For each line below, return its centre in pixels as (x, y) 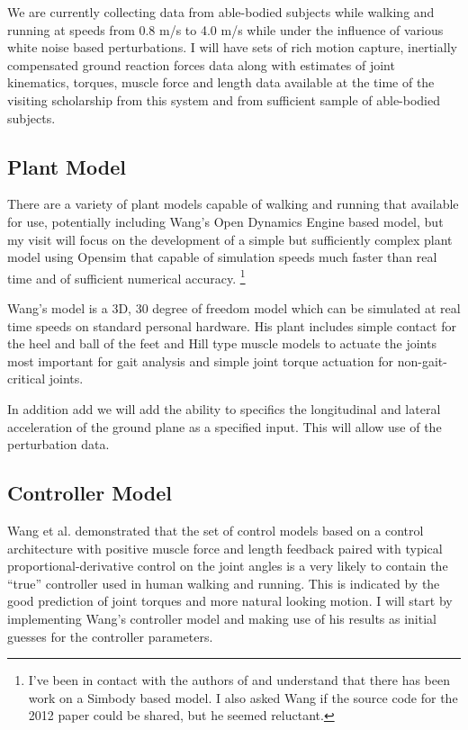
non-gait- (422, 360)
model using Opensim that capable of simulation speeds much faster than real (222, 257)
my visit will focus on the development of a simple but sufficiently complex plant (230, 239)
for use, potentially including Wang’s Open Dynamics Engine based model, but (225, 221)
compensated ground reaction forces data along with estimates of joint (201, 64)
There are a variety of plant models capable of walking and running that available (233, 204)
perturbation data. (58, 444)
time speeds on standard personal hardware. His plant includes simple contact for (232, 325)
